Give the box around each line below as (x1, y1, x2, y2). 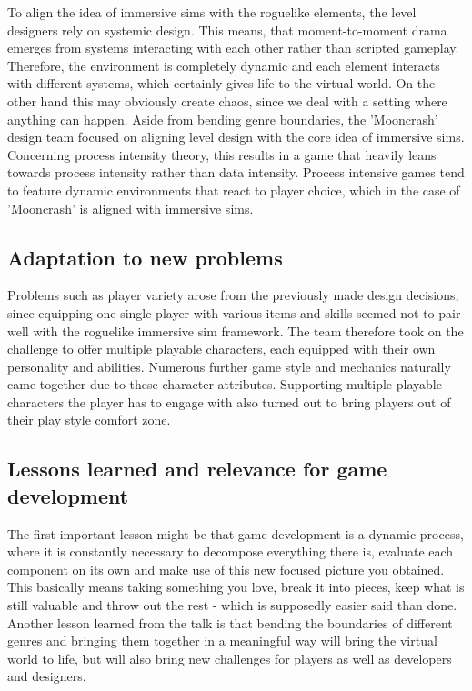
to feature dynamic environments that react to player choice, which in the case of (7, 180, 460, 199)
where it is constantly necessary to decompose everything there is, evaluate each (7, 542, 454, 561)
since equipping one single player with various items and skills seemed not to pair (7, 303, 461, 322)
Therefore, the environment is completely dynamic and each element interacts (7, 55, 440, 75)
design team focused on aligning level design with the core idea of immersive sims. (7, 127, 465, 146)
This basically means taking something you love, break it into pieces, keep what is (7, 577, 465, 596)
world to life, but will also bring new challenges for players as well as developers (7, 648, 452, 667)
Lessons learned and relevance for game (7, 455, 387, 483)
